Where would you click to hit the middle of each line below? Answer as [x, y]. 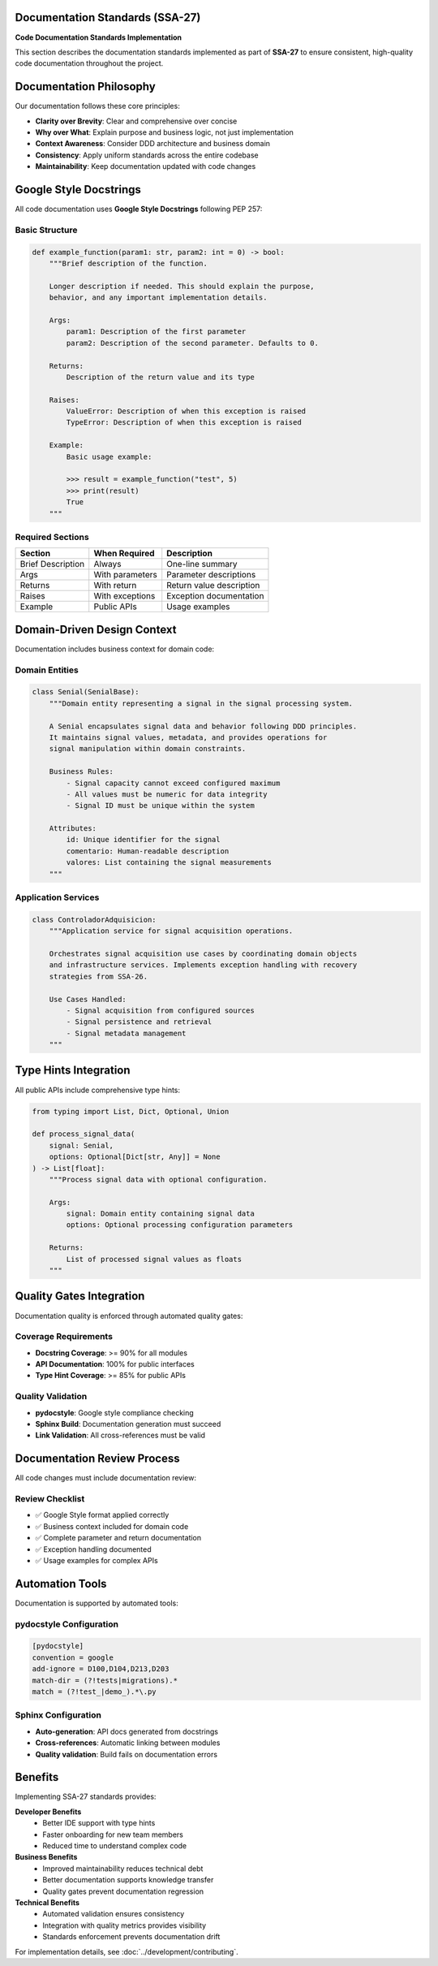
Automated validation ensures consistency [114, 1914]
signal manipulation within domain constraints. [148, 749]
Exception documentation [215, 596]
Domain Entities [47, 670]
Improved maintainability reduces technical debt [123, 1869]
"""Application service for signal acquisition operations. [171, 931]
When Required [124, 554]
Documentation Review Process [97, 1459]
